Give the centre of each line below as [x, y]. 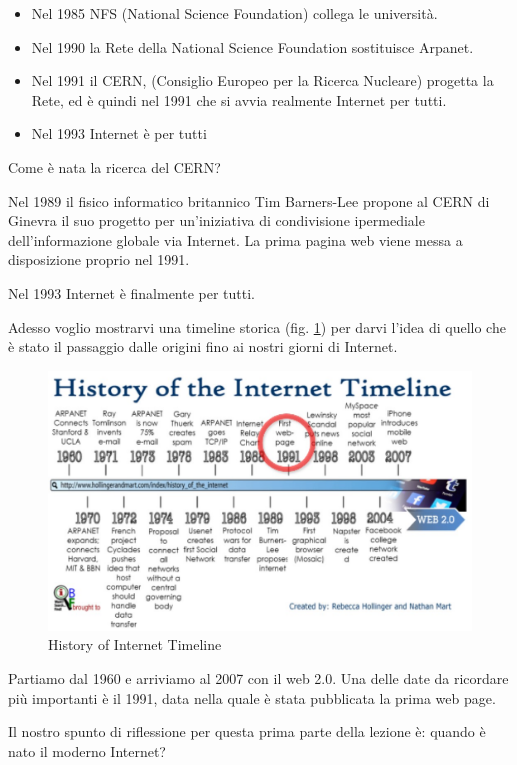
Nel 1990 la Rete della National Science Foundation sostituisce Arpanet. [252, 46]
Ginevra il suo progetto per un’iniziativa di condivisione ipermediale [216, 220]
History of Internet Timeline [135, 644]
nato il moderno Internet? [87, 750]
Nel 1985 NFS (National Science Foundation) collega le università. [234, 13]
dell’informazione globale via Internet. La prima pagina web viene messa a [235, 239]
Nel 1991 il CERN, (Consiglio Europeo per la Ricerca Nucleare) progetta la [262, 80]
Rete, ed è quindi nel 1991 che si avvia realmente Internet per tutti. [239, 99]
